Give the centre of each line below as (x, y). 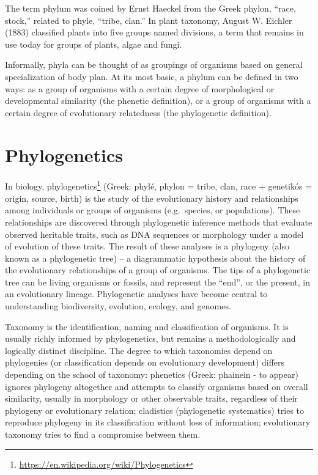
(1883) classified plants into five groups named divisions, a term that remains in (154, 32)
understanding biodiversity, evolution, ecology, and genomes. (118, 306)
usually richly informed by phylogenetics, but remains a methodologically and (150, 338)
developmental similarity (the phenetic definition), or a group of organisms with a (158, 101)
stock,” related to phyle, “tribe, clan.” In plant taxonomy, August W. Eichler (149, 20)
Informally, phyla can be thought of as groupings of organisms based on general (154, 64)
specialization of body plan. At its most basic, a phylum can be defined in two (152, 76)
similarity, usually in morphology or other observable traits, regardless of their (151, 398)
